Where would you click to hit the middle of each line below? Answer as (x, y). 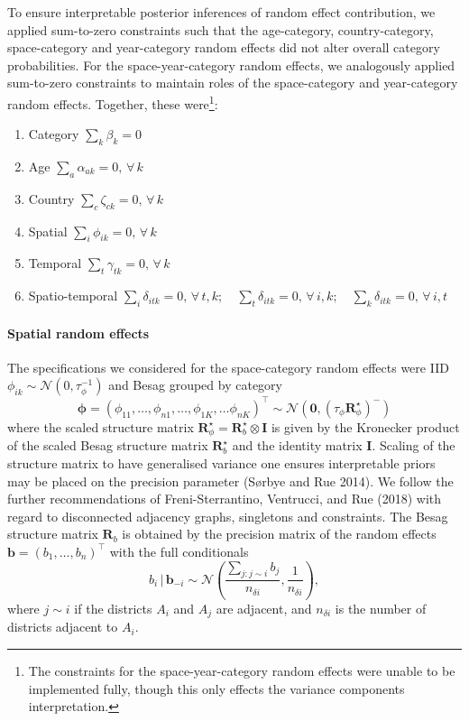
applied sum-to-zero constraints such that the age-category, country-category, (221, 29)
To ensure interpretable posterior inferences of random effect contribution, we (221, 12)
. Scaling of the (414, 445)
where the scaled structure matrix (101, 426)
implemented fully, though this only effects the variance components (216, 688)
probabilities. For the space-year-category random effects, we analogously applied (231, 65)
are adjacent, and (264, 609)
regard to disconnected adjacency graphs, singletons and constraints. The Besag (228, 516)
